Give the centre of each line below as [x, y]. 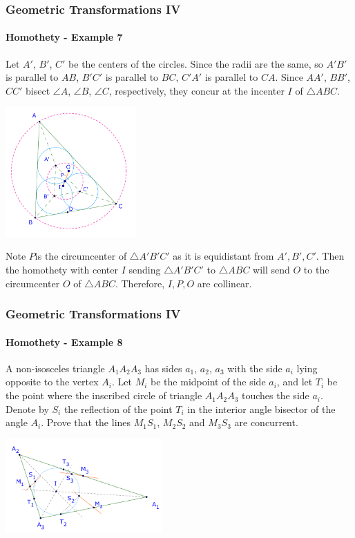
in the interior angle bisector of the [261, 409]
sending [145, 270]
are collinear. [224, 283]
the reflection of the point [118, 409]
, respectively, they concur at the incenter [196, 90]
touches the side [276, 395]
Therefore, [143, 283]
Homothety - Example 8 [64, 342]
